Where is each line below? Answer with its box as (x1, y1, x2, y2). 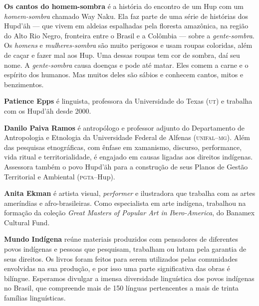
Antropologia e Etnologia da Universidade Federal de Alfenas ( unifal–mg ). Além (4, 132, 251, 143)
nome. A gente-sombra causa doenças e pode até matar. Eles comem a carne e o (4, 59, 249, 70)
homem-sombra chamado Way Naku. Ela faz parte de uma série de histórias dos (4, 10, 249, 21)
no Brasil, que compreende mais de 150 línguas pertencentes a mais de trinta (4, 283, 239, 293)
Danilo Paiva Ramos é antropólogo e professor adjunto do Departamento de (4, 122, 245, 133)
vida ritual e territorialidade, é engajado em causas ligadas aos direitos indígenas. (4, 152, 253, 162)
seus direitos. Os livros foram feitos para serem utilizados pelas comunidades (4, 253, 238, 264)
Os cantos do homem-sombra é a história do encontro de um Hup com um (4, 1, 244, 11)
